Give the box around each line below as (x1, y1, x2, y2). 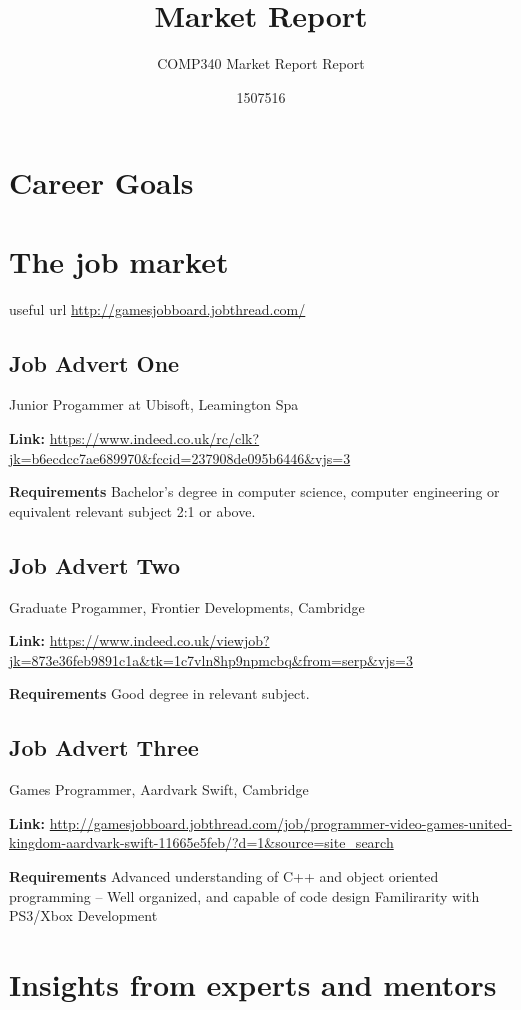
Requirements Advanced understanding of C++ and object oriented (9, 865, 439, 886)
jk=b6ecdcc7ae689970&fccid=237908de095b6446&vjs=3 (9, 447, 351, 468)
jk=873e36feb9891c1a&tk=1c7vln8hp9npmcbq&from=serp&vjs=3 (9, 649, 413, 670)
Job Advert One (9, 347, 180, 378)
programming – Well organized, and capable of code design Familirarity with (9, 885, 480, 906)
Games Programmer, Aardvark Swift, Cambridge (9, 779, 309, 800)
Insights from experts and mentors (9, 963, 497, 1004)
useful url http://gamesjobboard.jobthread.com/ (9, 298, 306, 319)
